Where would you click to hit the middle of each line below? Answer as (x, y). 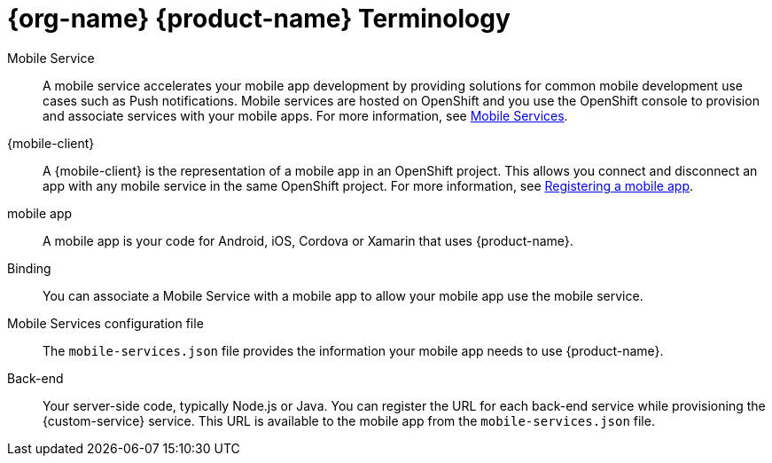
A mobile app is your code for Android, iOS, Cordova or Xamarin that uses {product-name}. (308, 240)
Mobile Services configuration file (105, 323)
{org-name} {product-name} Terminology (259, 19)
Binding (29, 268)
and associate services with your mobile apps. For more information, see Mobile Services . (305, 115)
